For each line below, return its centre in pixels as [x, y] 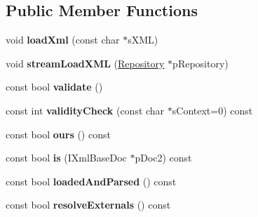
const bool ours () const [58, 134]
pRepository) [201, 63]
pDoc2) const [163, 158]
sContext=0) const [212, 110]
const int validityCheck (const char [85, 110]
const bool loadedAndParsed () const [91, 181]
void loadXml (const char [63, 40]
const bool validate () [54, 87]
